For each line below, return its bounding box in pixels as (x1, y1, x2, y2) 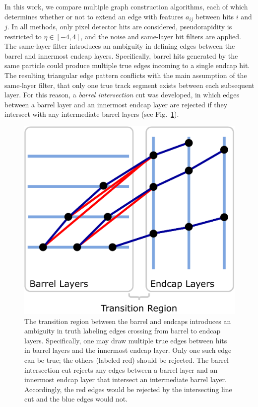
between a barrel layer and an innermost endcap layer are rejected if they (4, 99, 228, 109)
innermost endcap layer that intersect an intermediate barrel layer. (24, 374, 227, 385)
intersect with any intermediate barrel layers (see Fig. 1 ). (4, 109, 179, 119)
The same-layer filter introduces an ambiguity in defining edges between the (4, 41, 235, 51)
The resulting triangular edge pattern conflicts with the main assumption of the (4, 70, 247, 81)
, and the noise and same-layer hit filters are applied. (80, 31, 241, 41)
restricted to (4, 31, 42, 41)
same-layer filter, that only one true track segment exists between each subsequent (4, 80, 255, 90)
